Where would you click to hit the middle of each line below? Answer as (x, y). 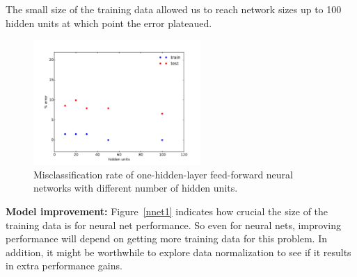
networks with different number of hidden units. (136, 188)
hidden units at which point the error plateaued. (109, 23)
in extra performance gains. (64, 266)
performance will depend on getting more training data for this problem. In (166, 238)
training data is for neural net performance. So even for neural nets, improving (173, 225)
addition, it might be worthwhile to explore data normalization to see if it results (178, 252)
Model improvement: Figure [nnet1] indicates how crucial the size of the (167, 211)
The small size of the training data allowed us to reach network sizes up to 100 (174, 9)
